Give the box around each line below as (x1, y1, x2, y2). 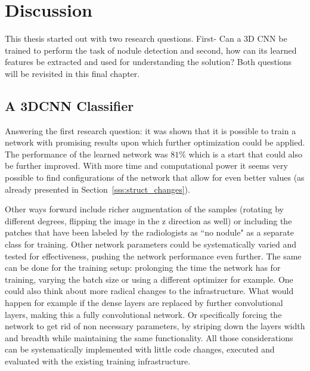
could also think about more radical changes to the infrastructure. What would (5, 285, 294, 297)
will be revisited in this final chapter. (5, 67, 140, 79)
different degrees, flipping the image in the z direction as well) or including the (5, 214, 292, 227)
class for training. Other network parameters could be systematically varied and (5, 238, 297, 251)
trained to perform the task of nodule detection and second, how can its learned (5, 44, 297, 56)
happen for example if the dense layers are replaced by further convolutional (5, 296, 283, 309)
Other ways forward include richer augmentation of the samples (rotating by (5, 203, 284, 215)
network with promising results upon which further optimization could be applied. (5, 136, 305, 149)
